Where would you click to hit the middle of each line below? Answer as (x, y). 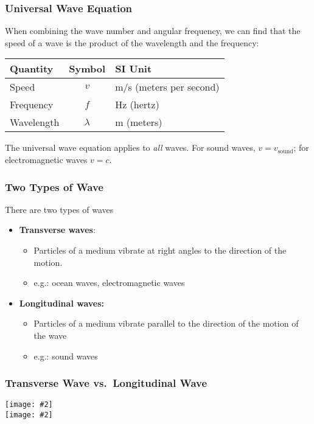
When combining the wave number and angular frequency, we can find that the (153, 31)
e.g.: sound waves (66, 356)
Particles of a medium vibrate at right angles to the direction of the (160, 250)
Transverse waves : (57, 230)
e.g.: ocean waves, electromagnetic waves (109, 283)
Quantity (32, 69)
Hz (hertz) (137, 105)
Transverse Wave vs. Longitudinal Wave (106, 383)
